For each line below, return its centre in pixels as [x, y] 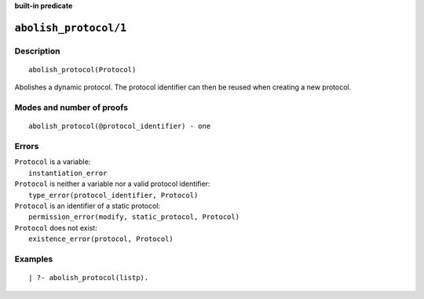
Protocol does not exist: [56, 228]
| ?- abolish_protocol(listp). [89, 278]
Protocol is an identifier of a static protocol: [88, 206]
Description [37, 51]
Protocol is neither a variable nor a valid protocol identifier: [112, 184]
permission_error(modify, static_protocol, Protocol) [134, 217]
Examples [34, 259]
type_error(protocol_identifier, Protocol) [113, 195]
